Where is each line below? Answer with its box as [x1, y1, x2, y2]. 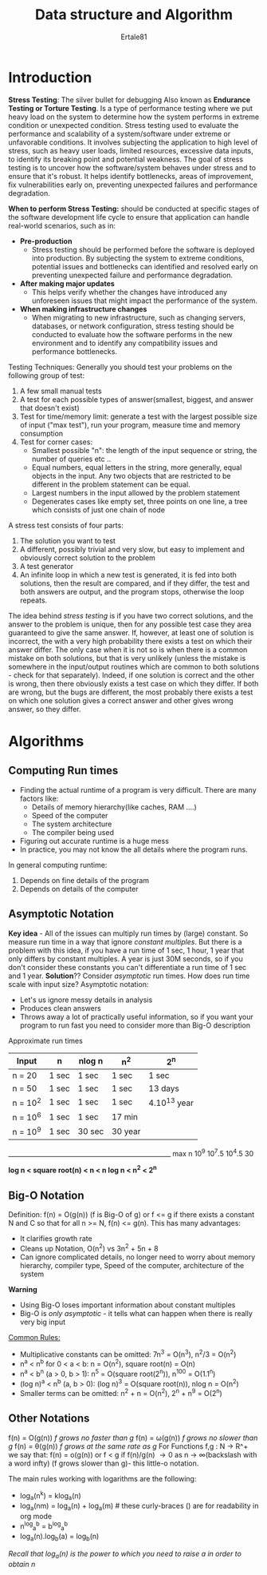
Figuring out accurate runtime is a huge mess [19, 836, 170, 845]
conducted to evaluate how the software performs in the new [31, 329, 233, 339]
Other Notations [8, 1412, 90, 1426]
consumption [19, 428, 64, 438]
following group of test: [8, 370, 85, 380]
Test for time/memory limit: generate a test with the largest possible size [19, 412, 257, 421]
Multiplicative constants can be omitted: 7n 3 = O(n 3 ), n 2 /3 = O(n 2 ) [19, 1348, 237, 1359]
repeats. [19, 595, 48, 605]
